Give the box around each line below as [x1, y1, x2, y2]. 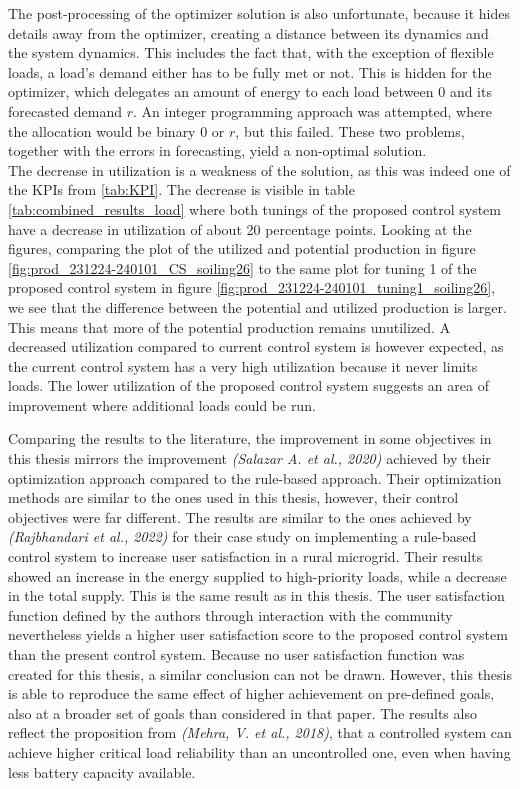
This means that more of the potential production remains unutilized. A [8, 316, 451, 337]
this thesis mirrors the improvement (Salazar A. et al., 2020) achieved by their [8, 448, 491, 469]
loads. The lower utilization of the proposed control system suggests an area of [8, 375, 489, 396]
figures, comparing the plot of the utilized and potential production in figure [8, 238, 476, 259]
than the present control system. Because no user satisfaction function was [8, 644, 465, 664]
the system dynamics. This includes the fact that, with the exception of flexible [8, 42, 494, 63]
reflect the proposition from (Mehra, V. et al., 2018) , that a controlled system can [8, 722, 512, 743]
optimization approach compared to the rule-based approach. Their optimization [8, 467, 502, 488]
